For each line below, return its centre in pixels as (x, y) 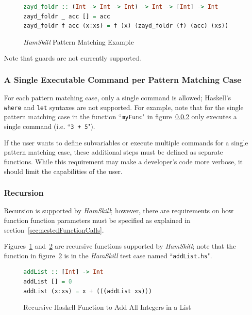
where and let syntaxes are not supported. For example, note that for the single (124, 107)
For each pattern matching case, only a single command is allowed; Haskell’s (118, 98)
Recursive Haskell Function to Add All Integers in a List (107, 307)
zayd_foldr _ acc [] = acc (67, 16)
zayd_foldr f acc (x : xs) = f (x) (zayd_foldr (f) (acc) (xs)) (126, 26)
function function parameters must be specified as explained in (97, 220)
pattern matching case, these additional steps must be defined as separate (114, 152)
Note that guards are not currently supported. (73, 58)
